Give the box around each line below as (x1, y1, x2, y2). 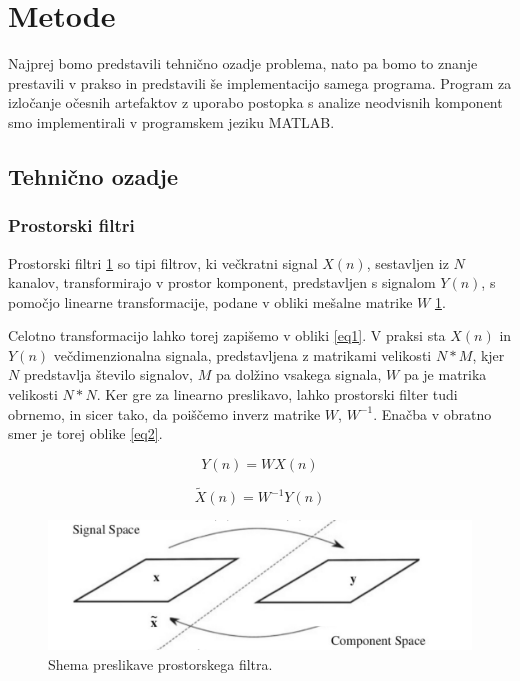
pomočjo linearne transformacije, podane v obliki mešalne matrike (8, 291, 413, 312)
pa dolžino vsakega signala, (215, 364, 382, 385)
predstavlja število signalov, (23, 364, 193, 385)
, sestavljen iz (366, 252, 449, 273)
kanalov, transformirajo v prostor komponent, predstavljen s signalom (8, 272, 436, 293)
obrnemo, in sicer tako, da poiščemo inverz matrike (8, 403, 321, 424)
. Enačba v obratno (373, 403, 492, 424)
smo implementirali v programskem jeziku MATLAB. (8, 111, 335, 132)
